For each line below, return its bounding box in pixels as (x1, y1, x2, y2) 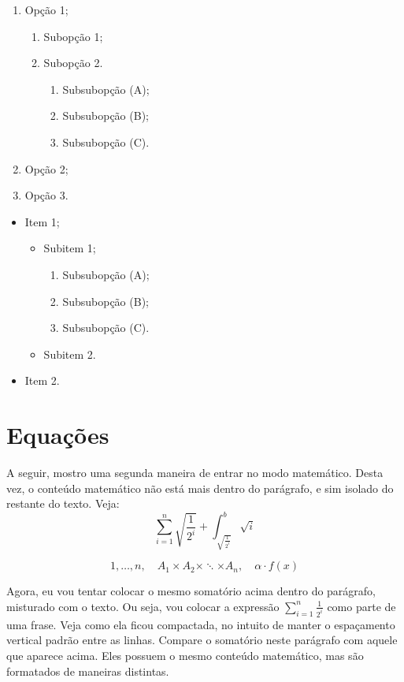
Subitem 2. (43, 345, 96, 362)
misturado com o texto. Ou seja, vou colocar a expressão (6, 598, 280, 614)
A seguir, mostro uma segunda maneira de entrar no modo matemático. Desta (6, 464, 384, 481)
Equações (6, 419, 109, 451)
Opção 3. (24, 187, 69, 203)
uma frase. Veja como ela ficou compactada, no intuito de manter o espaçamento (6, 616, 395, 632)
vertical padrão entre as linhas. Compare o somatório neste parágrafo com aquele (6, 632, 398, 648)
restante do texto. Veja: (6, 495, 120, 512)
